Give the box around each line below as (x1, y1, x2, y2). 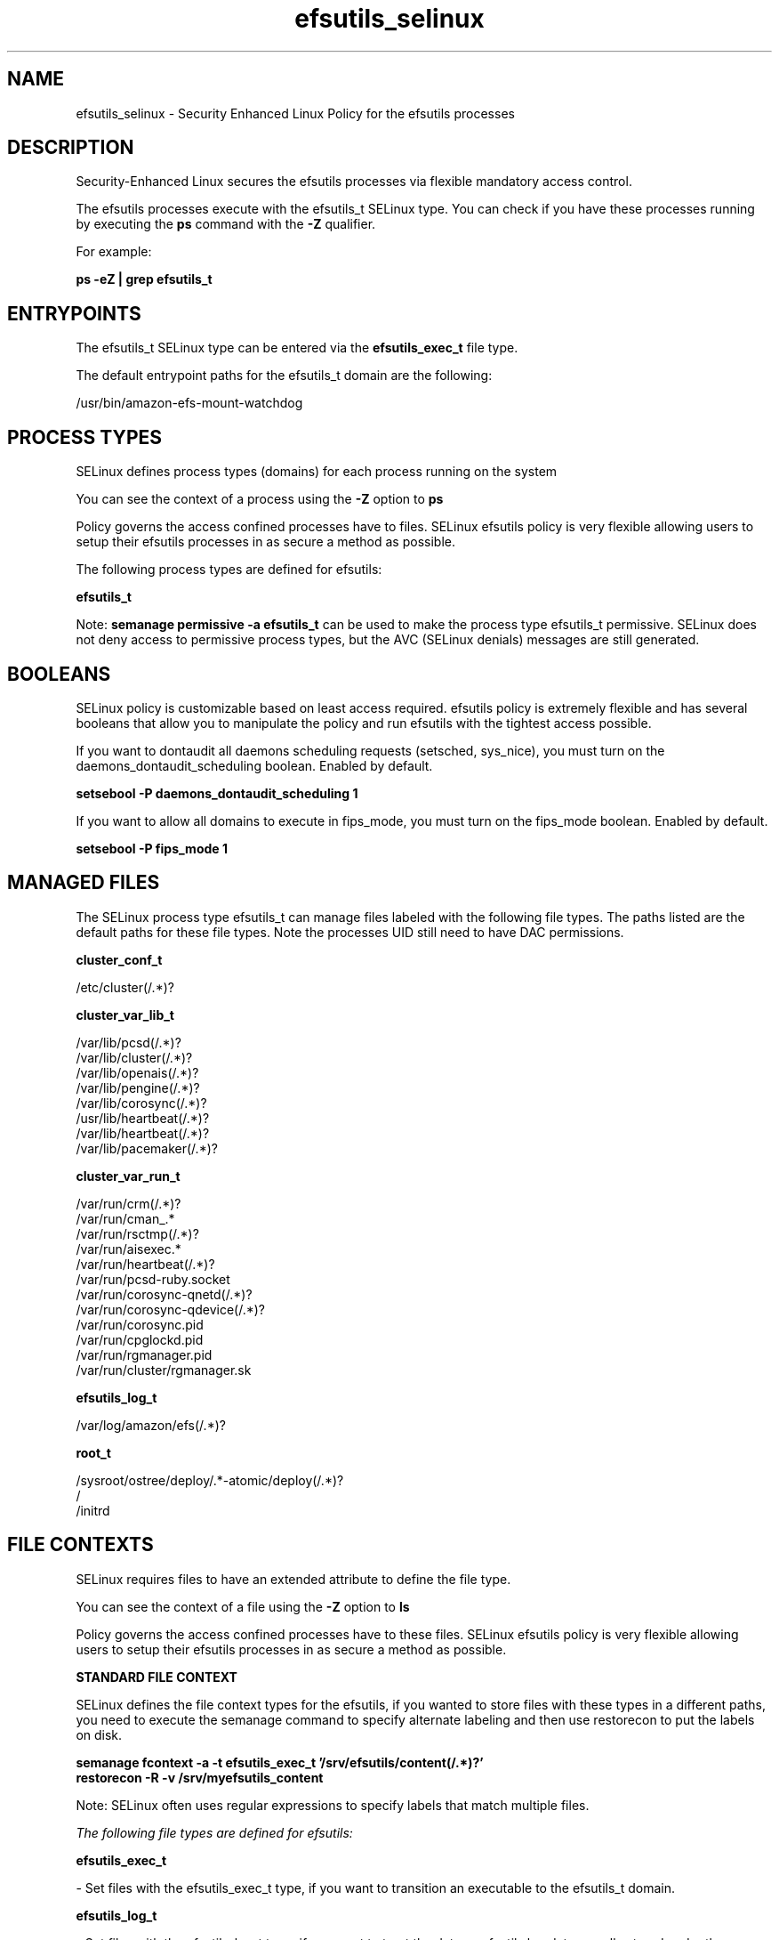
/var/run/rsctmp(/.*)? (76, 1225, 199, 1241)
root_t (76, 1444, 111, 1460)
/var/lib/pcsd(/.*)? (76, 1034, 181, 1050)
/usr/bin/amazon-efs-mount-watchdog (76, 395, 303, 411)
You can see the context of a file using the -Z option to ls (76, 1598, 410, 1614)
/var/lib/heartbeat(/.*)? (76, 1125, 210, 1141)
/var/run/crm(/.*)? (76, 1195, 181, 1211)
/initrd (76, 1502, 110, 1518)
